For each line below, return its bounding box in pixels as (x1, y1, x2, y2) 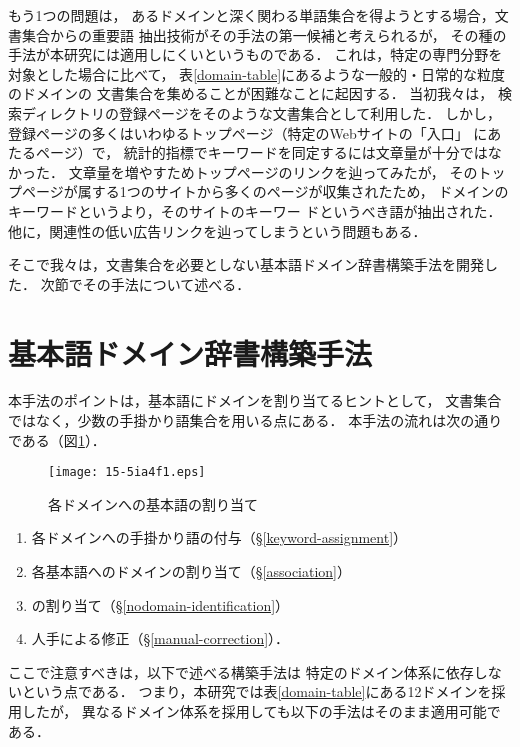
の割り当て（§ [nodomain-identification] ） (31, 594, 290, 615)
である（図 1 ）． (8, 429, 106, 450)
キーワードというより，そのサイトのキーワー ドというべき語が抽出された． (8, 200, 502, 221)
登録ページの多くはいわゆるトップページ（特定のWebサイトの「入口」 (8, 122, 469, 143)
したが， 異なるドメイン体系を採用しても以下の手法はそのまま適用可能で (21, 701, 501, 722)
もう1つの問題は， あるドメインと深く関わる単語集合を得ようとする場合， (8, 5, 495, 25)
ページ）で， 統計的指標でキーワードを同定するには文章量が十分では (35, 142, 488, 163)
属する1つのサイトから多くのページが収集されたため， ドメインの (77, 181, 509, 202)
